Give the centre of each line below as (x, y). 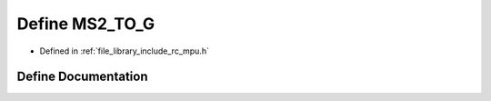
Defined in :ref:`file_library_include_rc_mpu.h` (124, 51)
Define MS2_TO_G (85, 24)
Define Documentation (82, 77)
